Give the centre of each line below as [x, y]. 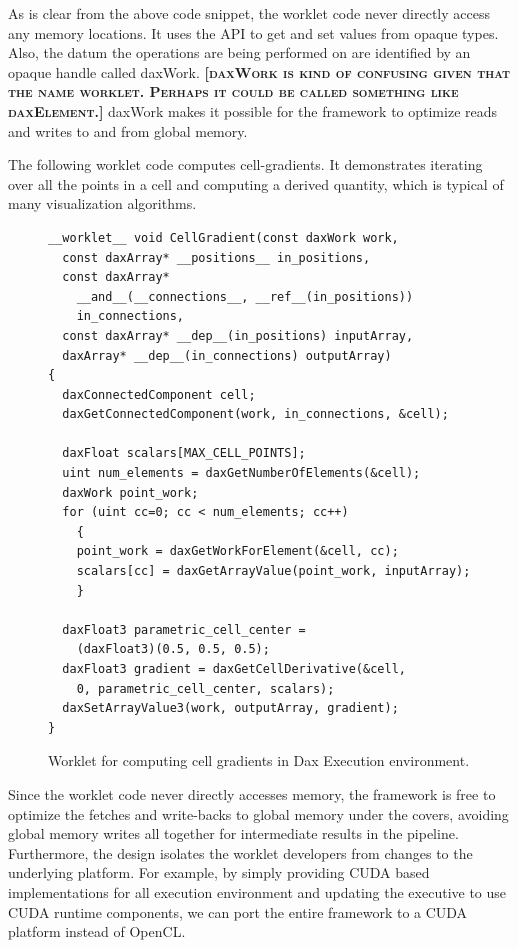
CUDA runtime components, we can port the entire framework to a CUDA [238, 911]
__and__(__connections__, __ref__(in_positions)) [245, 296]
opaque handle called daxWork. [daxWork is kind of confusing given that [259, 71]
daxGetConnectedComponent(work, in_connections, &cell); [255, 414]
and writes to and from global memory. [128, 130]
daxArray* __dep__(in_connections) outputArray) [227, 355]
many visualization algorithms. [102, 203]
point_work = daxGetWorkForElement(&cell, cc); [237, 551]
